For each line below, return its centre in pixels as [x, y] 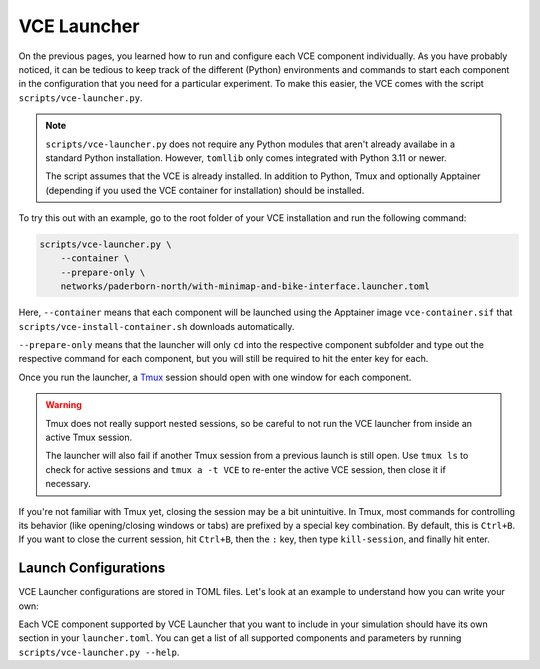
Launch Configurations [92, 568]
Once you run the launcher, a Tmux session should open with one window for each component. [215, 377]
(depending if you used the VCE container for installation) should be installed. [205, 190]
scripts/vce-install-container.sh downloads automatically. [156, 326]
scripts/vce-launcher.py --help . [99, 652]
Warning [63, 405]
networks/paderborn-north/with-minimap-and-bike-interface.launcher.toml [245, 286]
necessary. [68, 484]
